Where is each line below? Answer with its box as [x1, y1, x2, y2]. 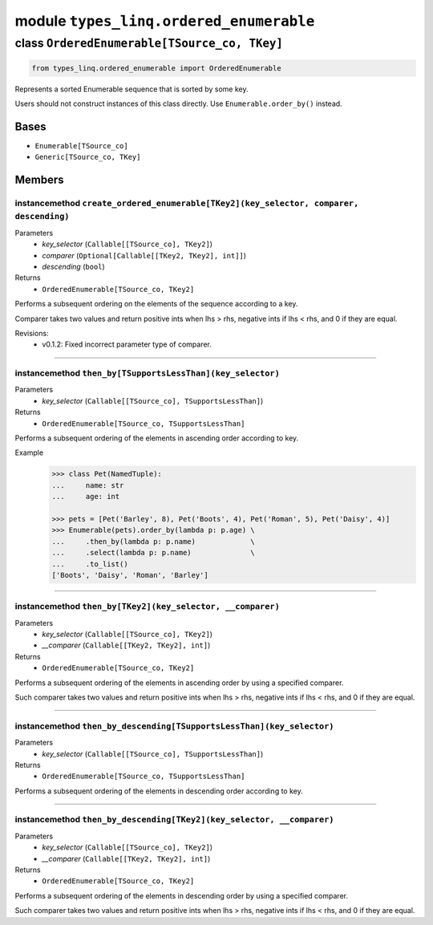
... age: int [51, 492, 120, 501]
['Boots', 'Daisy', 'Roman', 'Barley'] [51, 570, 208, 579]
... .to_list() [51, 559, 128, 569]
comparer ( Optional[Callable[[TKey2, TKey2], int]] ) [42, 250, 247, 260]
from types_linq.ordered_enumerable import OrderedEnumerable [31, 63, 281, 72]
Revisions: [14, 328, 49, 338]
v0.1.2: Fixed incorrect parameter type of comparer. [42, 339, 212, 349]
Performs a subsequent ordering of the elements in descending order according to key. [14, 786, 304, 796]
